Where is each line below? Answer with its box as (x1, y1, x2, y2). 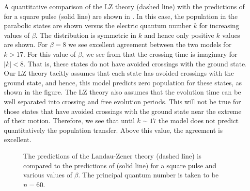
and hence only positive (144, 30, 214, 40)
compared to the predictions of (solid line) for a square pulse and (23, 160, 217, 170)
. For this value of (23, 48, 76, 59)
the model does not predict (158, 115, 239, 126)
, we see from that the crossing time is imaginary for (81, 48, 237, 59)
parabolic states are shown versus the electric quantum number (4, 20, 191, 31)
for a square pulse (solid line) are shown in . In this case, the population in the (4, 11, 238, 21)
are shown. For (4, 39, 48, 49)
